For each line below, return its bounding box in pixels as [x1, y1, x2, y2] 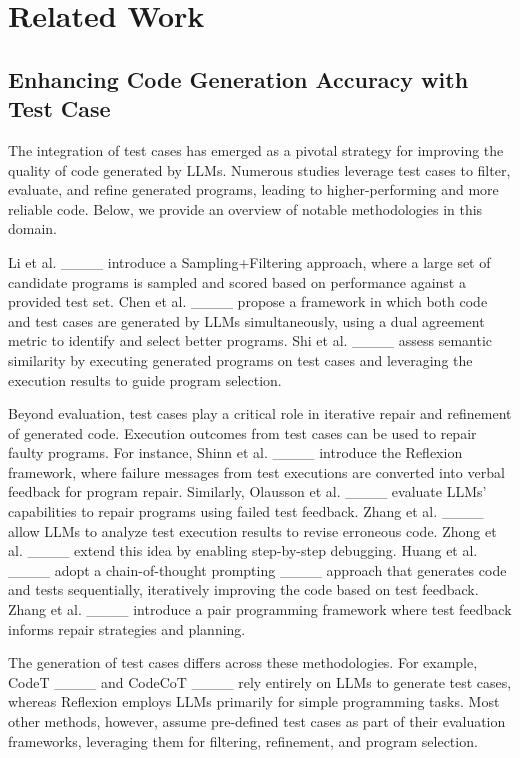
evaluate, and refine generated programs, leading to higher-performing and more [8, 179, 499, 200]
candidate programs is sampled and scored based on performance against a [8, 271, 466, 292]
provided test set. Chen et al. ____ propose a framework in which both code [8, 291, 488, 312]
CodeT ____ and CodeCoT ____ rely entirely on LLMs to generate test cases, [8, 671, 512, 692]
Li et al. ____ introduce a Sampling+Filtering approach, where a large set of [8, 251, 491, 272]
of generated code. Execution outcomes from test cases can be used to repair [8, 422, 477, 443]
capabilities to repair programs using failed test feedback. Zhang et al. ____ [8, 501, 484, 522]
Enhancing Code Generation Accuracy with [8, 63, 469, 94]
